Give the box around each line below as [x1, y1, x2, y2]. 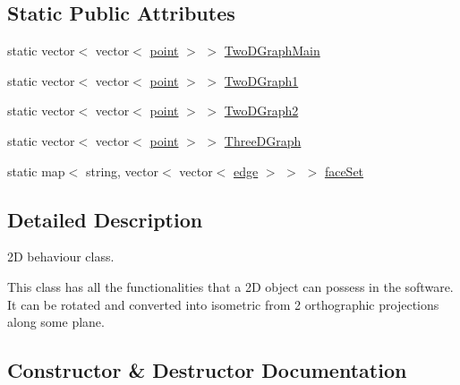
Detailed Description [7, 205, 203, 233]
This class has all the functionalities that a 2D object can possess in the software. [7, 277, 454, 295]
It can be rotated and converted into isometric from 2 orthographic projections [7, 295, 439, 313]
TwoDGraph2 [224, 101, 299, 120]
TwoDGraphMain [224, 41, 320, 60]
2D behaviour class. [7, 247, 115, 266]
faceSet [324, 161, 364, 180]
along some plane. [7, 312, 105, 331]
